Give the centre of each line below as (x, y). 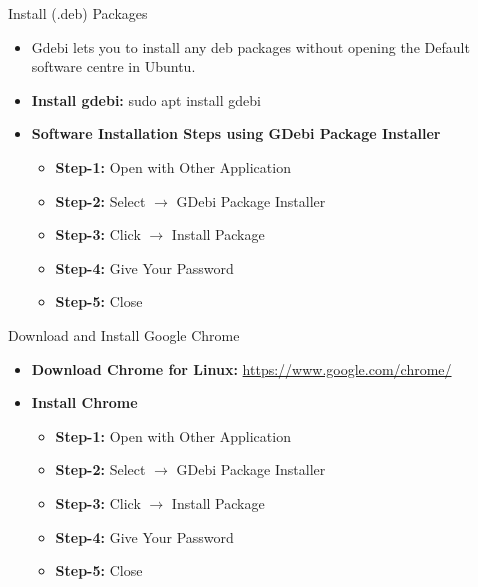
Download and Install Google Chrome (124, 334)
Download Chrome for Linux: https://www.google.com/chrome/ (241, 368)
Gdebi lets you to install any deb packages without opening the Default (250, 46)
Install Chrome (84, 402)
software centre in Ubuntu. (113, 66)
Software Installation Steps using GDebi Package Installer (236, 133)
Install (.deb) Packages (78, 13)
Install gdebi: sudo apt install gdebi (146, 99)
